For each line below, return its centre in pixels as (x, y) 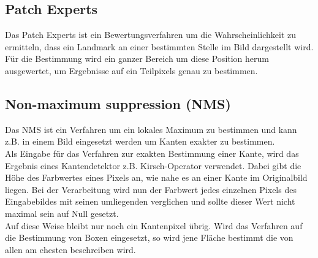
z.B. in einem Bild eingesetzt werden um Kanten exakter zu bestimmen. (140, 141)
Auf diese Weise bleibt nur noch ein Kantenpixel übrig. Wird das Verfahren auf (154, 225)
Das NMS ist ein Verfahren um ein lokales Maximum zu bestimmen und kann (151, 129)
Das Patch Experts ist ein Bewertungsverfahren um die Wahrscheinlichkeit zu (151, 35)
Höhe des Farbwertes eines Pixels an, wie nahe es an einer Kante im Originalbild (156, 177)
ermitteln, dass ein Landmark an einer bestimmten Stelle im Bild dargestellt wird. (159, 46)
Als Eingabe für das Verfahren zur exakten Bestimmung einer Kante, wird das (152, 153)
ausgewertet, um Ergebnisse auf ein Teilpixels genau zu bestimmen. (131, 70)
